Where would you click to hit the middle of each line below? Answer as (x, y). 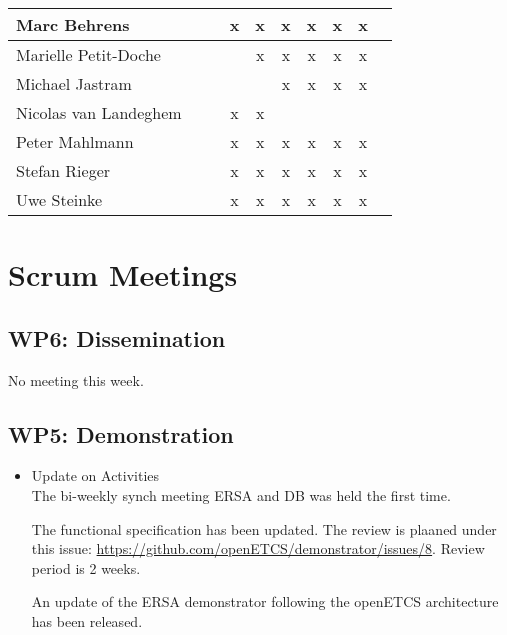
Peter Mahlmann (75, 141)
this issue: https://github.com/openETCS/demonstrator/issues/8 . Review (258, 548)
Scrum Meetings (123, 274)
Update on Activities (95, 475)
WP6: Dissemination (117, 337)
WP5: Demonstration (121, 433)
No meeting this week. (76, 379)
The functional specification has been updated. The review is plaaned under (264, 528)
